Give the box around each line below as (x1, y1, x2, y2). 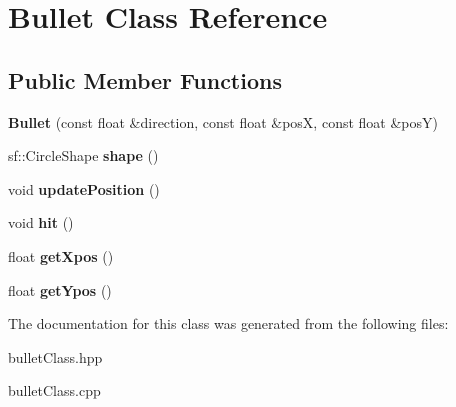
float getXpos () (8, 245, 114, 266)
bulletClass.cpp (8, 380, 101, 401)
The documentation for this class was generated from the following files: (8, 313, 449, 334)
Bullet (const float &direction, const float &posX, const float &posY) (8, 111, 438, 132)
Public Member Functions (8, 64, 282, 95)
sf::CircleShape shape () (8, 145, 159, 166)
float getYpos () (8, 279, 112, 300)
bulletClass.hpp (8, 346, 103, 367)
